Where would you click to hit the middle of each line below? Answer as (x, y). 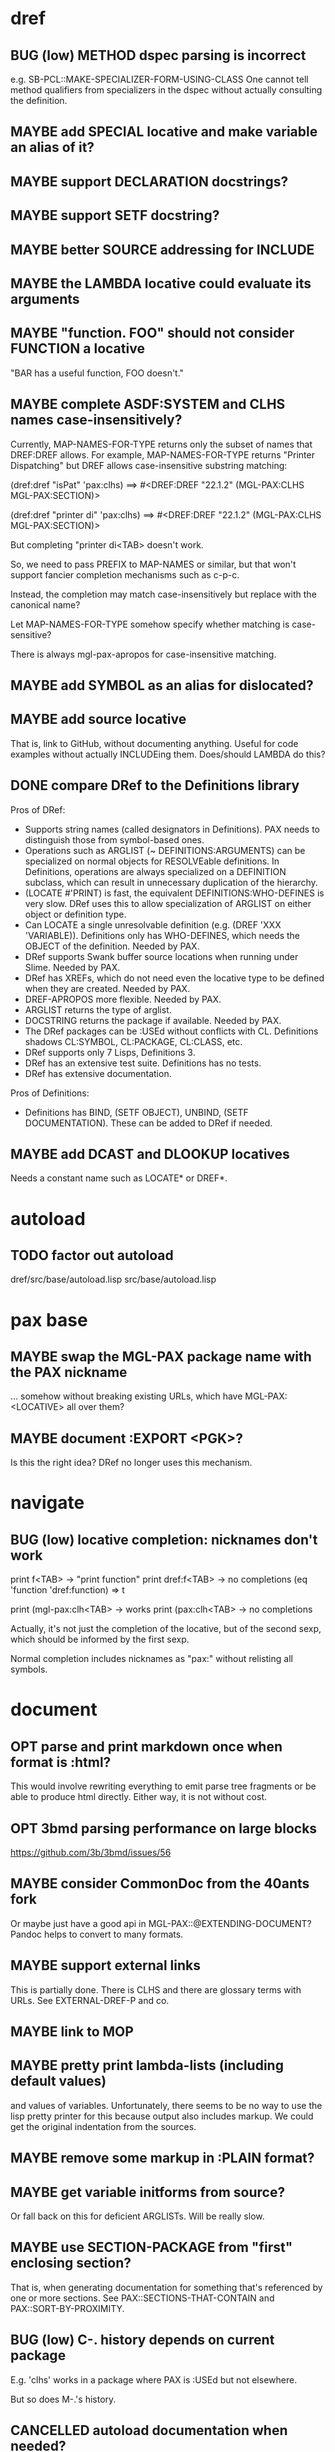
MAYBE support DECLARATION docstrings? (149, 181)
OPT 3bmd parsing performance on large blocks (164, 1828)
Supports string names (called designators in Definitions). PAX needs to (172, 829)
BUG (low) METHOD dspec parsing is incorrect (158, 55)
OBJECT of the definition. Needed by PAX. (112, 946)
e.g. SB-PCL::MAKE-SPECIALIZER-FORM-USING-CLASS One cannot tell (159, 79)
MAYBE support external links (105, 1965)
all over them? (95, 1407)
